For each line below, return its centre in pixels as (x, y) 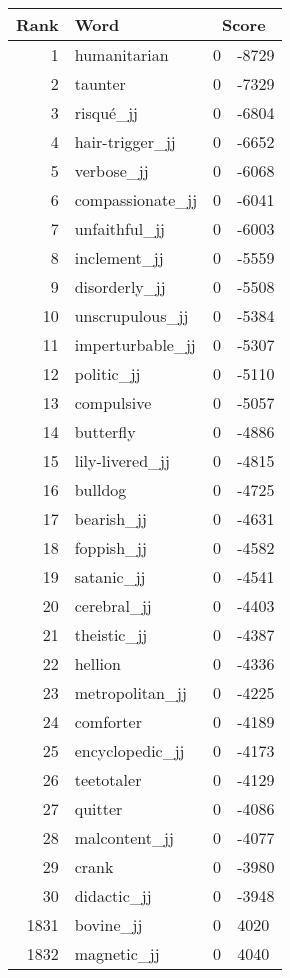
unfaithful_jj (119, 228)
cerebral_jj (113, 605)
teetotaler (108, 779)
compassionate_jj (136, 199)
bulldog (100, 489)
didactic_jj (113, 895)
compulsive (113, 402)
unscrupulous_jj (131, 315)
